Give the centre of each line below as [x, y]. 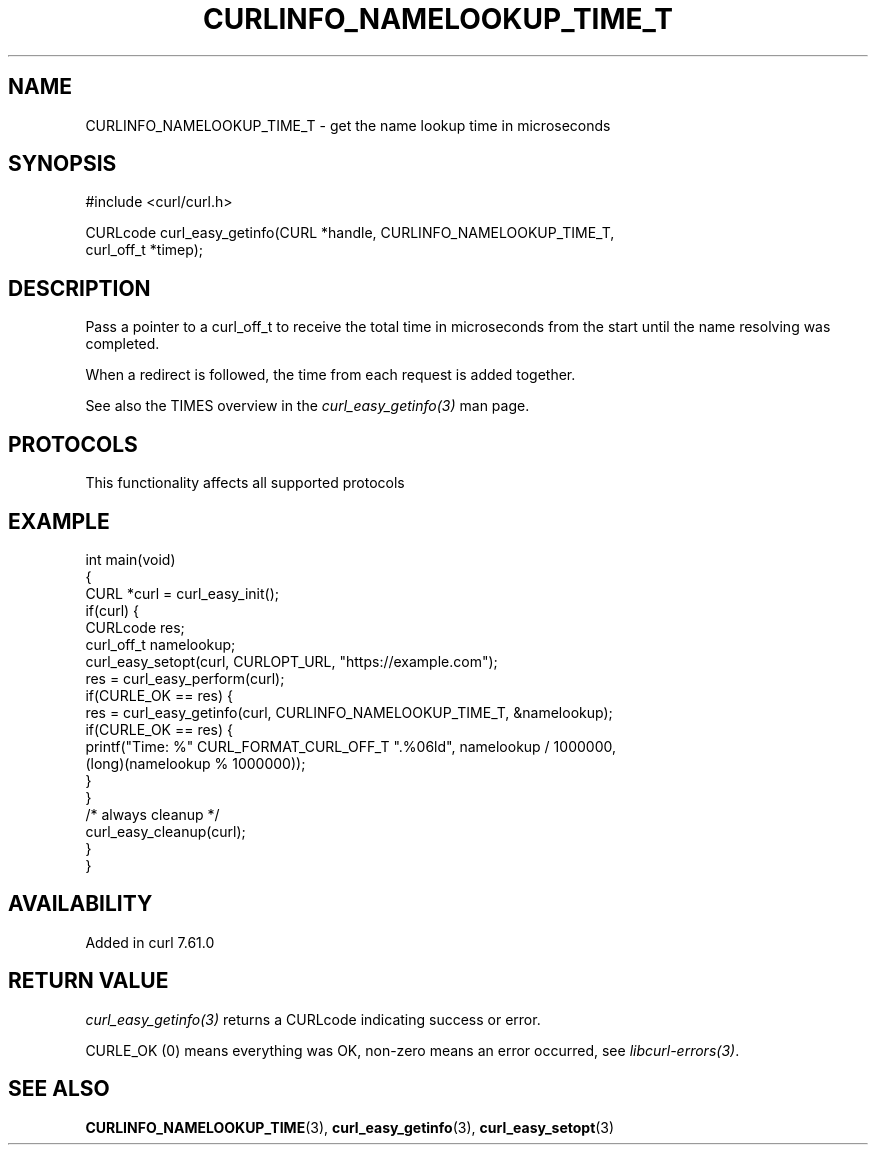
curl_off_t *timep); [144, 250]
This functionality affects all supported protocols [245, 483]
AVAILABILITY [80, 904]
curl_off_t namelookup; [160, 644]
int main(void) [130, 559]
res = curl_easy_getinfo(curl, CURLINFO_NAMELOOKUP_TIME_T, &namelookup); [349, 712]
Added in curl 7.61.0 [150, 942]
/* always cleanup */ [152, 814]
